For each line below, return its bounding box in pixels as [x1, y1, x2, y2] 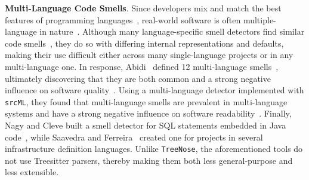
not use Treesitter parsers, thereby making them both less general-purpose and [5, 154, 293, 166]
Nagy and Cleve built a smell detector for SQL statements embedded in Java [5, 119, 286, 131]
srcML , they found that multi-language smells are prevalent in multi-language [5, 95, 288, 108]
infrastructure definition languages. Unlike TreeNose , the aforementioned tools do [5, 142, 303, 155]
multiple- [243, 13, 276, 26]
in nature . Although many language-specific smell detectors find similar [39, 25, 305, 38]
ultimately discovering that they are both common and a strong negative [5, 72, 271, 84]
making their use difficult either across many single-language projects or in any [5, 48, 293, 61]
